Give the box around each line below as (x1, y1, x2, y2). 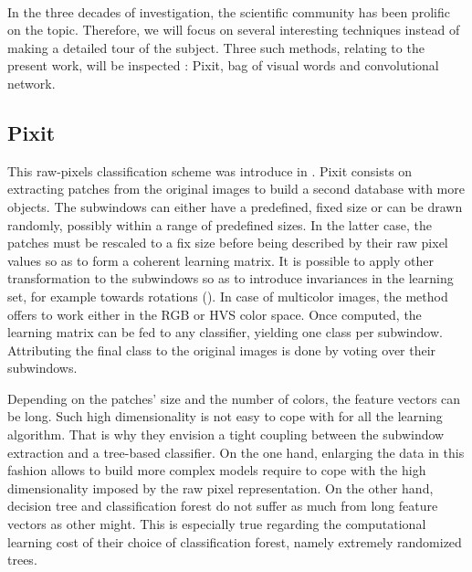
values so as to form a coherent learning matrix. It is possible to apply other (7, 250, 434, 270)
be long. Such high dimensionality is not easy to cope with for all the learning (7, 407, 443, 426)
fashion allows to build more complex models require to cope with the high (7, 461, 426, 480)
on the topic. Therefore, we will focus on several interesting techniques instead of (7, 20, 460, 39)
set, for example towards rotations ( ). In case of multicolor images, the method (7, 286, 448, 305)
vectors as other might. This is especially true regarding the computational (7, 514, 426, 534)
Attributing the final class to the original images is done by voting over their (7, 340, 436, 359)
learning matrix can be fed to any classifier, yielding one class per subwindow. (7, 323, 443, 342)
